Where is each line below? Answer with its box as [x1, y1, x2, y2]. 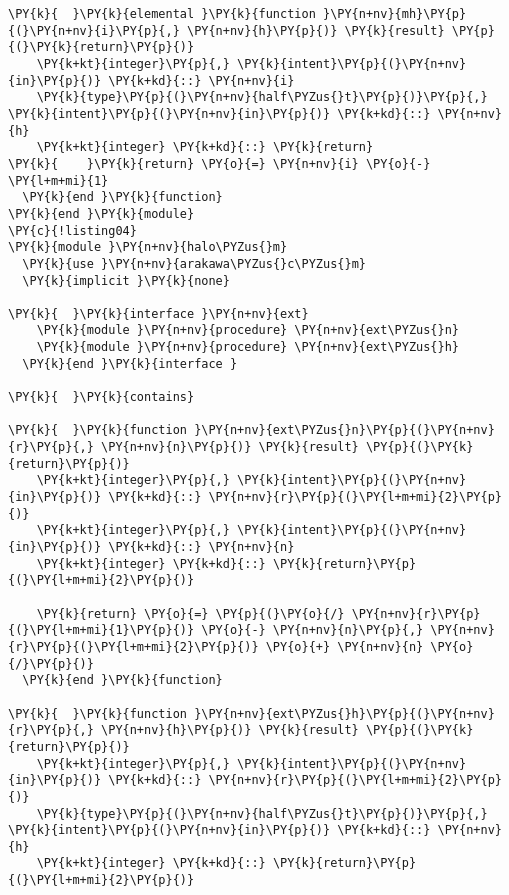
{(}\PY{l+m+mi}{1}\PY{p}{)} [8, 623, 195, 638]
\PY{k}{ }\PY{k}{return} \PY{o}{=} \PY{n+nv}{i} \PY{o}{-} [8, 156, 431, 171]
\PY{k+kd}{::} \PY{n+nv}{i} [108, 73, 295, 88]
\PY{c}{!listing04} [8, 223, 137, 238]
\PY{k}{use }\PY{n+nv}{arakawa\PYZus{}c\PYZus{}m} [22, 256, 366, 271]
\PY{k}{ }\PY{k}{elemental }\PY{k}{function [8, 7, 316, 21]
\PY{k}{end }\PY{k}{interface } [22, 356, 238, 371]
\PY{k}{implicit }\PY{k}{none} [22, 273, 230, 288]
